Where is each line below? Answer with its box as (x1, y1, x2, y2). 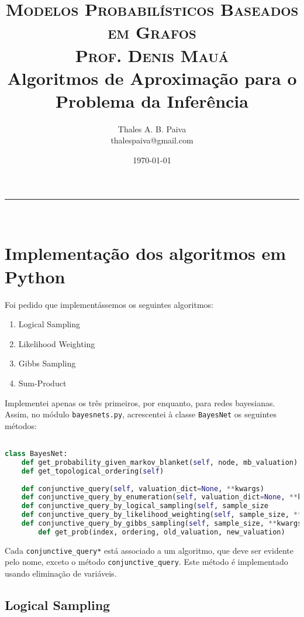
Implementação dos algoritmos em (5, 241, 286, 265)
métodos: (5, 419, 37, 431)
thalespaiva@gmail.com (110, 134, 194, 146)
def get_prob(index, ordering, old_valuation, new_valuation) (38, 527, 285, 536)
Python (5, 264, 65, 288)
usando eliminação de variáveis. (5, 567, 117, 580)
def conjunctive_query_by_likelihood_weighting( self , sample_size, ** (21, 510, 302, 519)
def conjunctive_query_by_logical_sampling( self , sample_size (21, 502, 269, 510)
